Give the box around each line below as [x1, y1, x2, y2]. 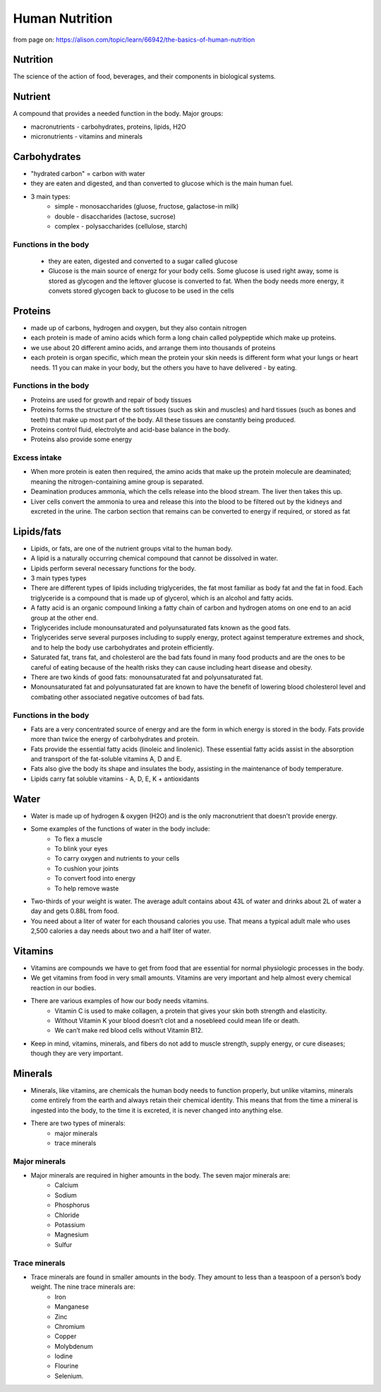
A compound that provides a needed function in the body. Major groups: [13, 110, 224, 118]
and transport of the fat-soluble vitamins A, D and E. [30, 755, 183, 763]
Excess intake [13, 453, 62, 463]
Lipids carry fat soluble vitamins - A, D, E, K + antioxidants [30, 775, 200, 783]
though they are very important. [30, 1049, 123, 1057]
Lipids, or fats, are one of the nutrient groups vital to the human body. [30, 544, 233, 552]
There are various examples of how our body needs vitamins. [30, 997, 210, 1005]
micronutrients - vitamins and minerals [30, 132, 143, 141]
